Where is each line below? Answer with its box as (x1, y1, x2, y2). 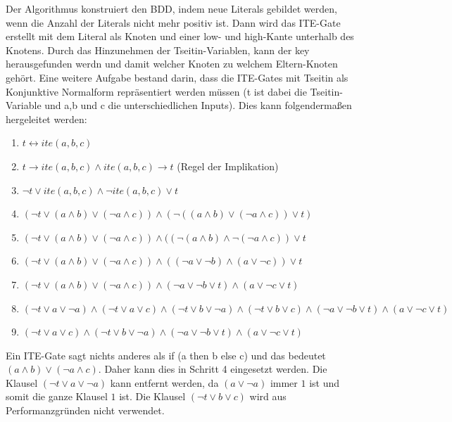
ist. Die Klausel (119, 389, 186, 404)
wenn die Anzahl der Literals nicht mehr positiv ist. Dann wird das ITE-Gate (6, 15, 341, 30)
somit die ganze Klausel (6, 389, 108, 404)
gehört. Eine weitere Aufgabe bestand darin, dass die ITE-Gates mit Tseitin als (6, 70, 349, 84)
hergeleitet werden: (6, 111, 87, 126)
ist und (309, 375, 340, 390)
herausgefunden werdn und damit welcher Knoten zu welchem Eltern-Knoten (6, 56, 338, 71)
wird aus (249, 389, 287, 404)
